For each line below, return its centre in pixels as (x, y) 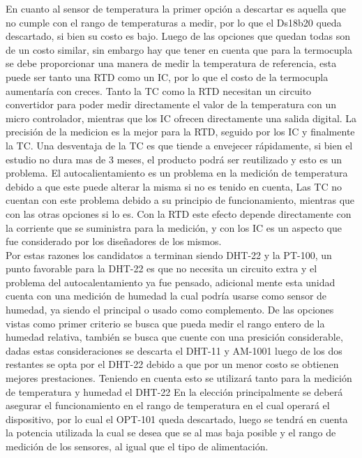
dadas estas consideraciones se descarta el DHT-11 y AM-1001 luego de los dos (174, 350)
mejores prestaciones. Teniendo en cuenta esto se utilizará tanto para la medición (179, 378)
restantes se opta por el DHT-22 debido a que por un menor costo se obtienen (172, 364)
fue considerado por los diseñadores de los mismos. (114, 241)
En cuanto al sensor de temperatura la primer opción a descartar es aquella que (176, 8)
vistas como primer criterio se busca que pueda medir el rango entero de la (165, 323)
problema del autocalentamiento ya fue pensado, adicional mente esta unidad (171, 282)
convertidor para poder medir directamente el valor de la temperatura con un (171, 104)
